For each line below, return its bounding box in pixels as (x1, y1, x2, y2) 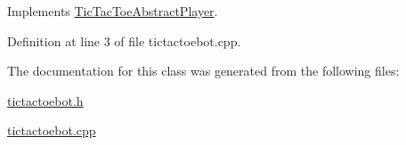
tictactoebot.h (7, 91, 84, 109)
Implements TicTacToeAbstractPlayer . (7, 2, 218, 20)
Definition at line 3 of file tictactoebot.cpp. (7, 31, 241, 50)
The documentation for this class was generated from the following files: (7, 61, 400, 80)
